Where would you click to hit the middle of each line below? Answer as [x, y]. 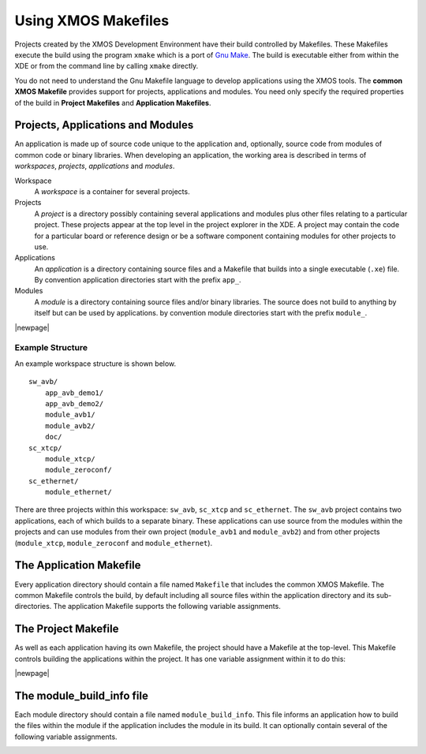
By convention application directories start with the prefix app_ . [138, 280]
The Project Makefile [67, 629]
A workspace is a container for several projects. [112, 191]
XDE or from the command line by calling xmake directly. [106, 66]
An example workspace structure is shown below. [95, 364]
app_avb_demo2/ [74, 403]
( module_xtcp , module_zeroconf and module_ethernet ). [114, 543]
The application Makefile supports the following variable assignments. [167, 607]
